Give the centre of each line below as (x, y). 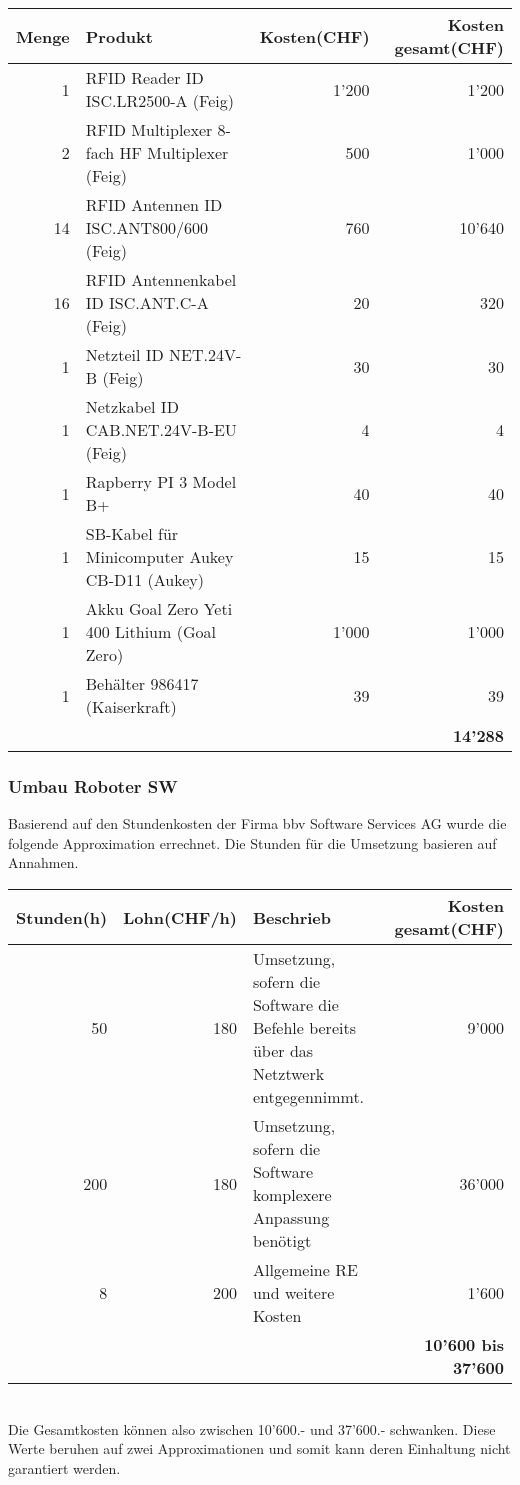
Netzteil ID (124, 354)
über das (283, 1050)
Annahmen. (43, 862)
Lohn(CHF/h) (180, 917)
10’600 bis (464, 1344)
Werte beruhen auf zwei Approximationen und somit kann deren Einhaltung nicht (259, 1448)
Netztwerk (288, 1073)
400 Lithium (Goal (150, 631)
